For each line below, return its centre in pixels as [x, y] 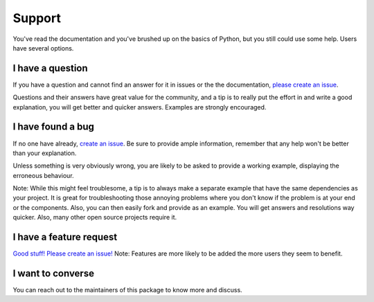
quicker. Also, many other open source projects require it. [95, 217]
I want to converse [54, 273]
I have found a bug [54, 127]
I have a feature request [65, 237]
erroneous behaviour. [43, 175]
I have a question [50, 68]
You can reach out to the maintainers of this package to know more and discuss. [127, 290]
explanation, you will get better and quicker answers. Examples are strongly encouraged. [140, 107]
